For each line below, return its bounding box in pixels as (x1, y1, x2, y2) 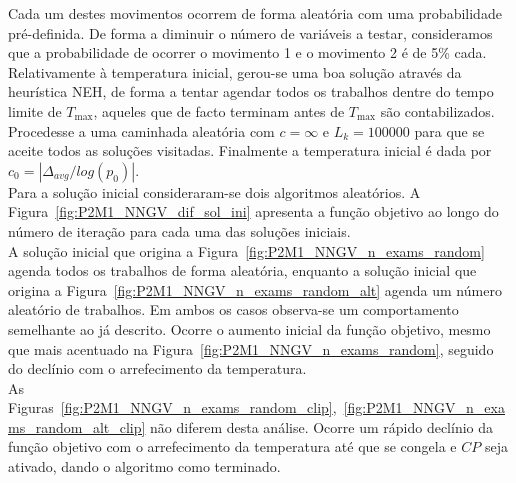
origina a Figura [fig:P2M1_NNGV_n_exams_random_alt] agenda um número (8, 279, 502, 300)
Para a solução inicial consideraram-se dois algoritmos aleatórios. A (8, 181, 421, 202)
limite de (8, 100, 62, 121)
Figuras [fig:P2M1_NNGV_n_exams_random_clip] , (8, 397, 337, 418)
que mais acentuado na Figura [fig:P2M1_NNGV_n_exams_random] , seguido (8, 338, 494, 359)
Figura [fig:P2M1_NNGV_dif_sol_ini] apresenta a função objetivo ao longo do (8, 201, 499, 222)
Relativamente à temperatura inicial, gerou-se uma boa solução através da (8, 61, 462, 82)
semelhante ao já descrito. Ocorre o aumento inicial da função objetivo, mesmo (8, 318, 491, 339)
